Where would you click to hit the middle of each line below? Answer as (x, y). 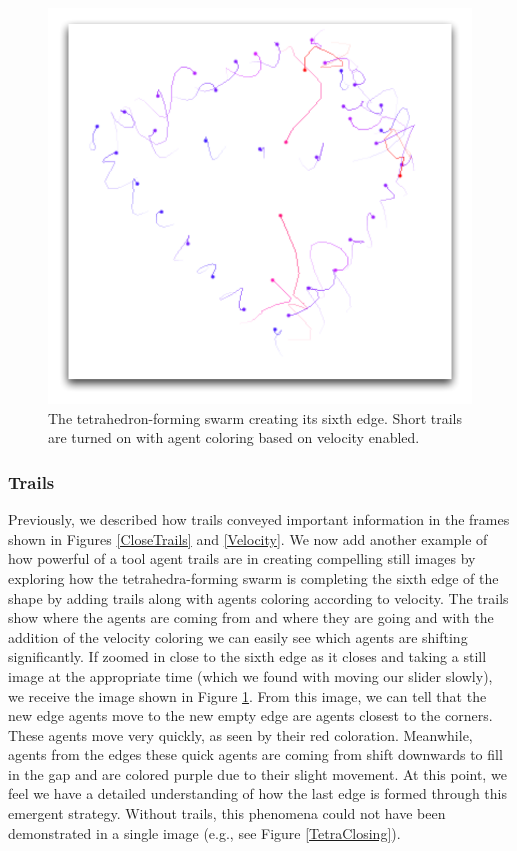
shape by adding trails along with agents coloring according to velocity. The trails (258, 597)
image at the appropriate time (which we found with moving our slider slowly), (250, 675)
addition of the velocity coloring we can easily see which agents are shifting (238, 636)
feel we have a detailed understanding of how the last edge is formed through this (257, 793)
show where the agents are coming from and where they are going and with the (251, 617)
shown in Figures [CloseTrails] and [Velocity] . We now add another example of (248, 538)
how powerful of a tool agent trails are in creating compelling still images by (242, 558)
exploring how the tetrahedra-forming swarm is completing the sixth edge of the (253, 577)
